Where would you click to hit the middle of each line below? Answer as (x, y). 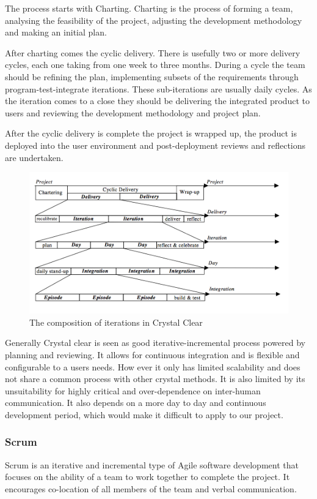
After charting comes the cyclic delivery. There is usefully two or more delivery (153, 52)
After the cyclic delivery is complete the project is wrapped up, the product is (151, 133)
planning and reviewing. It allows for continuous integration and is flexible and (152, 354)
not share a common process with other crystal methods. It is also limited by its (155, 379)
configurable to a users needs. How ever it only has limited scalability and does (153, 366)
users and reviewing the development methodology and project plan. (133, 112)
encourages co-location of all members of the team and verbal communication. (151, 488)
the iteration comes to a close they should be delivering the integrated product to (157, 101)
